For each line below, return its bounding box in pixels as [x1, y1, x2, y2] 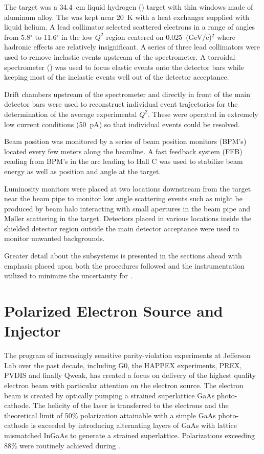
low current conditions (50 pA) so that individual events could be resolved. [4, 118, 240, 129]
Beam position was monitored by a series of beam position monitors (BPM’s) [4, 136, 247, 147]
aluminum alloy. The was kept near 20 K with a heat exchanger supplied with [4, 11, 249, 22]
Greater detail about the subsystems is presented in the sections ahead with [4, 250, 242, 261]
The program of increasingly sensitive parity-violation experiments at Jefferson [4, 350, 251, 361]
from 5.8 [4, 31, 30, 42]
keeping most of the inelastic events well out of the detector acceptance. [4, 71, 229, 82]
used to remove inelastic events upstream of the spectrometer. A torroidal [4, 51, 235, 62]
